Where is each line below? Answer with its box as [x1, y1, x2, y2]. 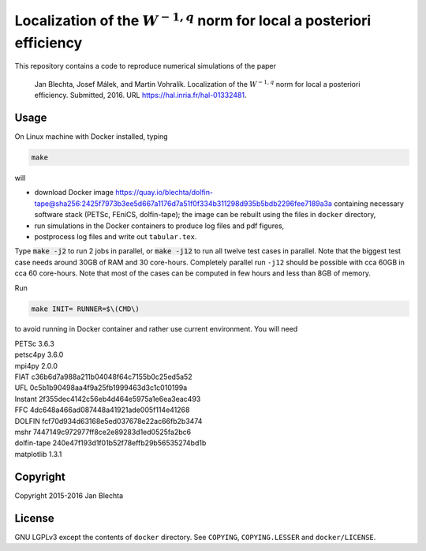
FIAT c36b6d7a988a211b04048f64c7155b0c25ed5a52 [14, 372, 192, 382]
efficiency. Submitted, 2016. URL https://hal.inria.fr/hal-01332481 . [34, 91, 247, 100]
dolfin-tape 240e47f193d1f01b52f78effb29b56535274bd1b [14, 438, 207, 448]
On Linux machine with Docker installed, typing [14, 132, 168, 141]
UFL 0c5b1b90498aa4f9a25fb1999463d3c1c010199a [14, 383, 188, 392]
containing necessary [334, 198, 404, 208]
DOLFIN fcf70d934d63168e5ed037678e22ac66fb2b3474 [14, 416, 203, 425]
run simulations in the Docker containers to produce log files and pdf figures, [34, 221, 285, 231]
